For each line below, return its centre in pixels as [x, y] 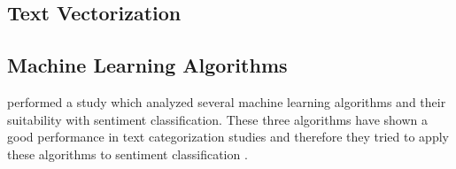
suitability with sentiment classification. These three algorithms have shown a [218, 119]
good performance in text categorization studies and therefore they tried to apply [228, 137]
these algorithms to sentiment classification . [128, 154]
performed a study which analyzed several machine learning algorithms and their [227, 101]
